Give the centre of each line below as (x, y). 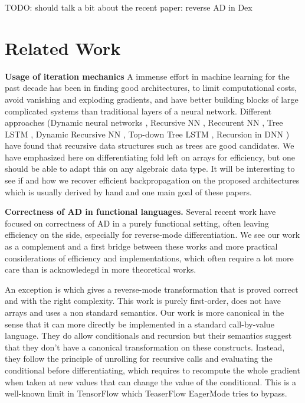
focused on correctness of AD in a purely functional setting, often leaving (137, 223)
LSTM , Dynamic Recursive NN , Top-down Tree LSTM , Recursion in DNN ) (147, 134)
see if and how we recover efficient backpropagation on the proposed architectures (152, 180)
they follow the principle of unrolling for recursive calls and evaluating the (139, 358)
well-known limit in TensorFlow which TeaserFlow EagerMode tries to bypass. (146, 393)
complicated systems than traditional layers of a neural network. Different (138, 111)
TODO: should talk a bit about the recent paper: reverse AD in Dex (129, 7)
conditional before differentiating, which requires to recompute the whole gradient (152, 370)
